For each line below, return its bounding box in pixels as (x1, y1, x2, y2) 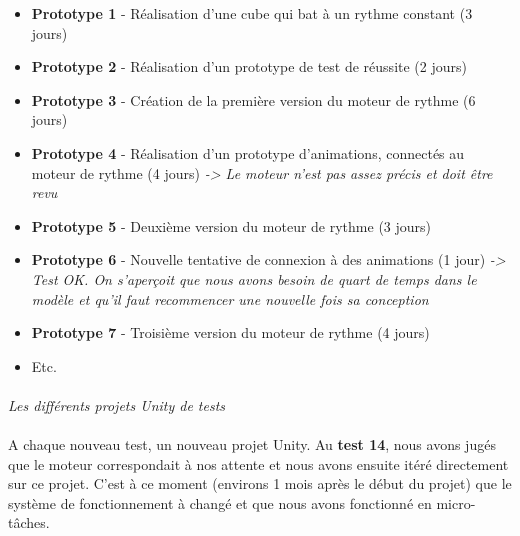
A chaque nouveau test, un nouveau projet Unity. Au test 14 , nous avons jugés (8, 434, 496, 455)
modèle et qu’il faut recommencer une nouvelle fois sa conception (31, 288, 429, 309)
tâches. (8, 512, 50, 533)
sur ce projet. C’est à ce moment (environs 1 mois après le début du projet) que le (8, 473, 512, 494)
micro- (436, 492, 476, 513)
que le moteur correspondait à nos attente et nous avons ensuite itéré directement (8, 453, 509, 474)
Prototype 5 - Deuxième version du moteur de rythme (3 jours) (31, 215, 432, 236)
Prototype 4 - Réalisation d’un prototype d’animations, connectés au (31, 142, 465, 163)
